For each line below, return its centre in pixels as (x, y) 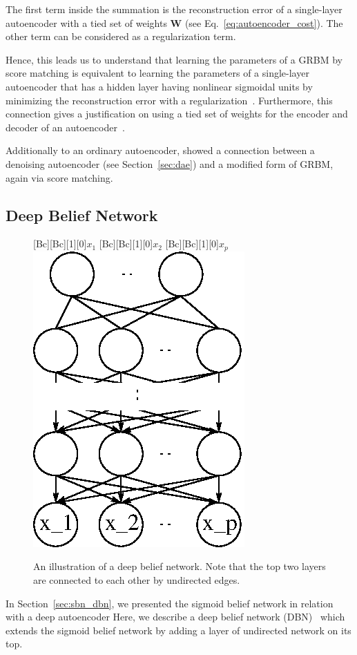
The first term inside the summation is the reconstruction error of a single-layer (174, 9)
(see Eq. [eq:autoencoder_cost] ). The (264, 22)
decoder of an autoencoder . (65, 127)
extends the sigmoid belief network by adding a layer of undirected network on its (178, 630)
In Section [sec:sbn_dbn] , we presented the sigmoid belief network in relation (170, 603)
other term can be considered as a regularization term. (121, 36)
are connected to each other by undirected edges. (137, 579)
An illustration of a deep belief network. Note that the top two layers (180, 566)
